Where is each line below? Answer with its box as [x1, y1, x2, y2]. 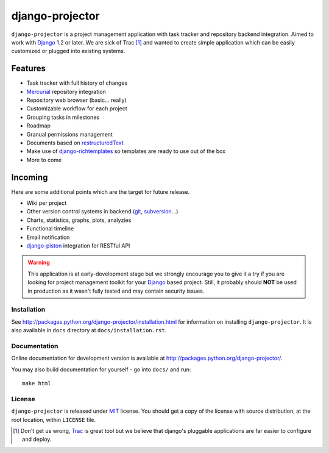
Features [11, 63, 46, 74]
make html [22, 380, 51, 387]
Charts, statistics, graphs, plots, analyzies [26, 216, 132, 224]
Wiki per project [26, 199, 67, 207]
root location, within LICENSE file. [11, 416, 96, 423]
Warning [27, 259, 50, 266]
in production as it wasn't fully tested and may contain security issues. [27, 287, 205, 294]
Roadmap [26, 122, 51, 129]
